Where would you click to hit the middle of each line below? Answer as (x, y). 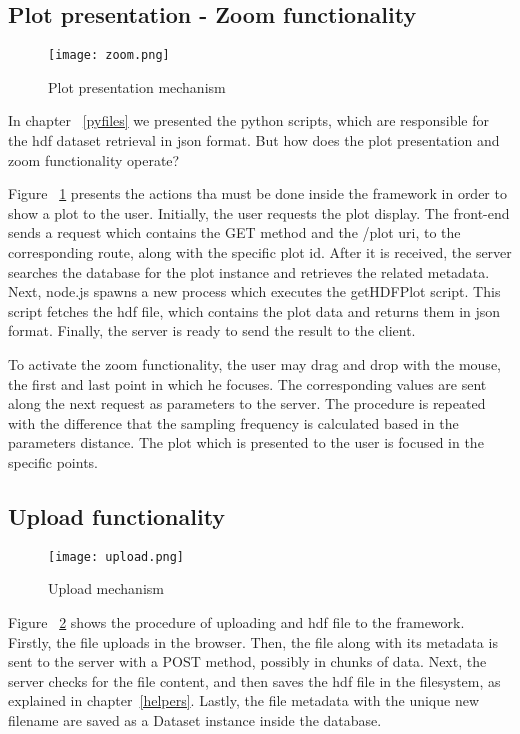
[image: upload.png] (116, 556)
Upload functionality (117, 515)
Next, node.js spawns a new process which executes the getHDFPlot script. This (254, 291)
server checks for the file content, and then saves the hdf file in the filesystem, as (254, 680)
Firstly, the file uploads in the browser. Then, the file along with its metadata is (253, 641)
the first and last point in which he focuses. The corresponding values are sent (247, 383)
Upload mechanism (106, 588)
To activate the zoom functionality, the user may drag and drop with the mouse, (254, 363)
